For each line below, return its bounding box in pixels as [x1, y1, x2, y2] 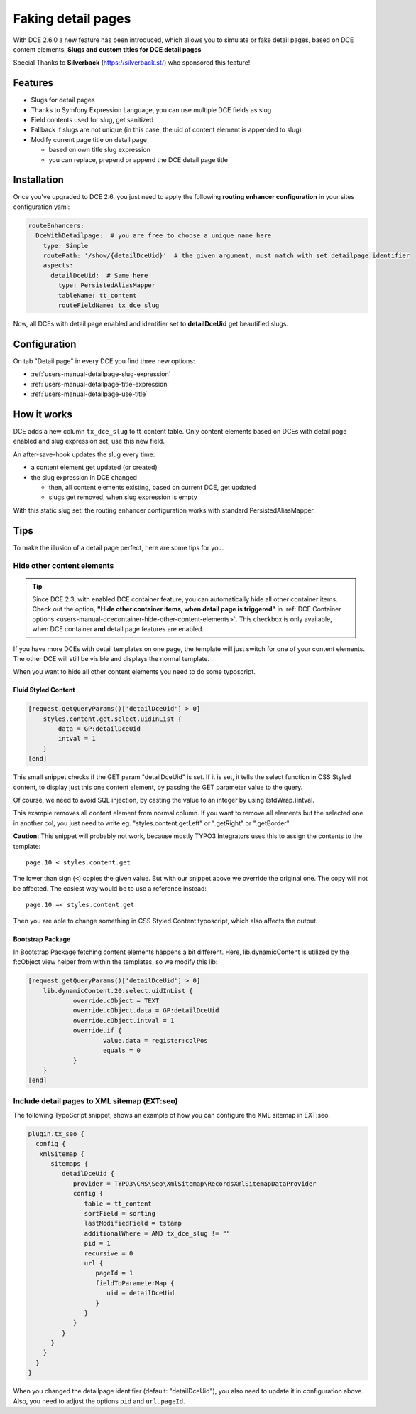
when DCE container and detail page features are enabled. [32, 625, 204, 633]
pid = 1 [84, 1239, 111, 1248]
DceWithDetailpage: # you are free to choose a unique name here [35, 232, 272, 240]
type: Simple [43, 242, 89, 250]
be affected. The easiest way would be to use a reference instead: [13, 884, 207, 892]
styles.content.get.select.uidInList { [43, 714, 182, 723]
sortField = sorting [84, 1209, 156, 1218]
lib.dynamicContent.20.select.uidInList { [43, 987, 193, 995]
